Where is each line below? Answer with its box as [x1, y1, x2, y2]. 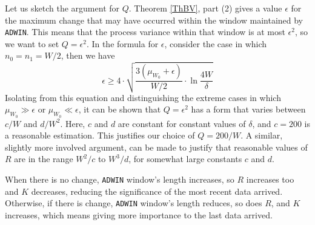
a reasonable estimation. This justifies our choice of [5, 129, 195, 142]
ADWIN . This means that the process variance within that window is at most [5, 25, 285, 38]
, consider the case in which [164, 37, 267, 50]
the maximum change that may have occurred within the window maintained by [5, 13, 303, 26]
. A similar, [240, 129, 283, 142]
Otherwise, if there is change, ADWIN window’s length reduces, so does [5, 197, 262, 209]
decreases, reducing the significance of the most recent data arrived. [31, 184, 283, 197]
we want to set [5, 37, 59, 50]
